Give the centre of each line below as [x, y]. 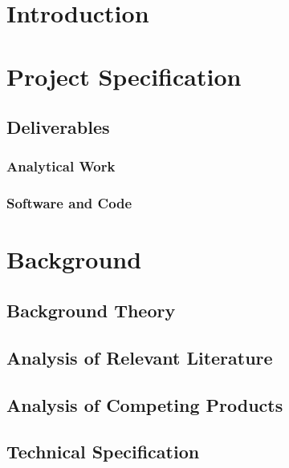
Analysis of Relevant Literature [140, 357]
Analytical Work [61, 166]
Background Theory [91, 310]
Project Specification [124, 76]
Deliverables [58, 127]
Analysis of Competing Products [145, 404]
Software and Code [69, 203]
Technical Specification [103, 452]
